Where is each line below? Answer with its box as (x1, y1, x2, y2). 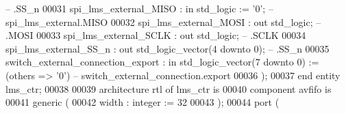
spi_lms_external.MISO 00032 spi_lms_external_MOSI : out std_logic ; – (5, 14, 321, 29)
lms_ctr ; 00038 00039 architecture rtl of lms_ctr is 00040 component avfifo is (5, 81, 332, 96)
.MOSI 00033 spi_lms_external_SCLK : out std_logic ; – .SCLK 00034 (5, 28, 306, 42)
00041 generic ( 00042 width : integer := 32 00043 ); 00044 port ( (5, 95, 280, 109)
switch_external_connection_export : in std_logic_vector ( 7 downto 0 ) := (5, 55, 319, 69)
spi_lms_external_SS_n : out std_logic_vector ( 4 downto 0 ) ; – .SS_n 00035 (5, 41, 330, 55)
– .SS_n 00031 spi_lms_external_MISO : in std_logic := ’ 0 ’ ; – (5, 1, 273, 15)
